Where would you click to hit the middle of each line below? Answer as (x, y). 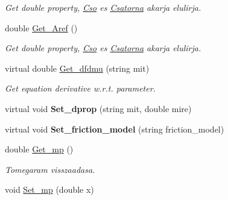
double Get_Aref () (41, 27)
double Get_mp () (39, 149)
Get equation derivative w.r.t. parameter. (80, 88)
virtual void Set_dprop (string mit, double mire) (98, 108)
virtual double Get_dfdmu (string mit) (77, 68)
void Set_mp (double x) (49, 189)
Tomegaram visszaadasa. (50, 169)
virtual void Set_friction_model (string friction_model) (115, 129)
